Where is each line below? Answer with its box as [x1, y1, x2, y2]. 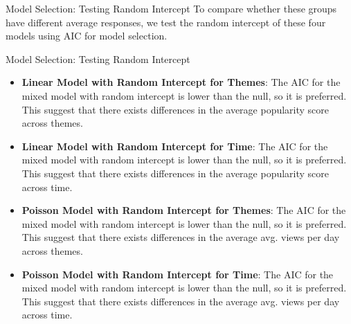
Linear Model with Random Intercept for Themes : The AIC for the [21, 75, 341, 89]
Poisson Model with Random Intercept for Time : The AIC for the [21, 267, 334, 281]
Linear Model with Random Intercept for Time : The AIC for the [21, 138, 328, 153]
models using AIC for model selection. [6, 28, 168, 43]
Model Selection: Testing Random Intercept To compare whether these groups [6, 1, 337, 15]
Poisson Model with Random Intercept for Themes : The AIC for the [21, 203, 346, 217]
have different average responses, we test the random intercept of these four [6, 15, 326, 29]
